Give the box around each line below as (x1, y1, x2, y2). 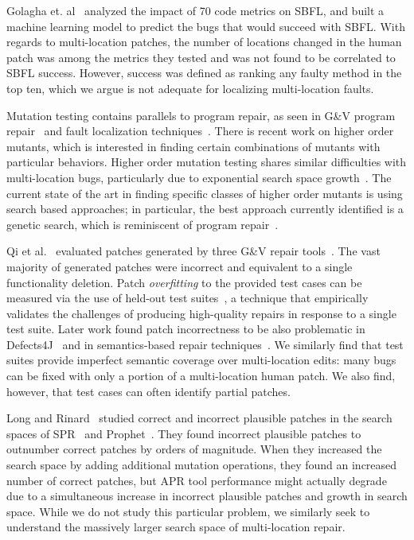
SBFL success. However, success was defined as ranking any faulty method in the (6, 64, 402, 81)
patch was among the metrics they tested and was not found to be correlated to (6, 49, 396, 65)
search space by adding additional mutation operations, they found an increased (6, 456, 397, 473)
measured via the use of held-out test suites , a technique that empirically (6, 289, 369, 306)
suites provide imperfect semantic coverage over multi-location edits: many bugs (6, 352, 396, 368)
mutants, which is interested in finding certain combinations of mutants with (6, 138, 381, 154)
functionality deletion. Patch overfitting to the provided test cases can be (6, 274, 362, 290)
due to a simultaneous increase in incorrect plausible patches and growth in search (6, 488, 408, 504)
